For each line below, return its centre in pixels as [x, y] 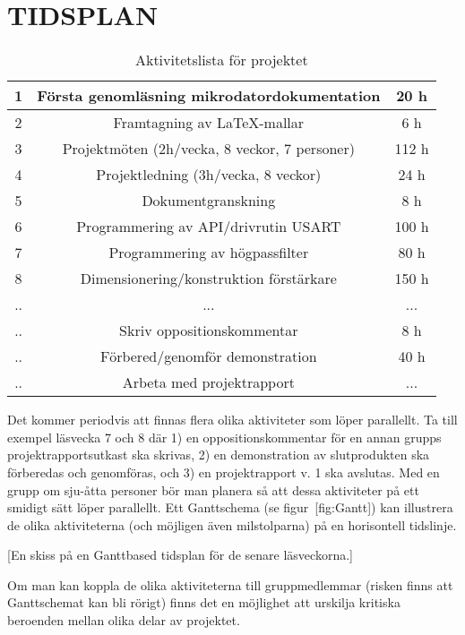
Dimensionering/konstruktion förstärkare [208, 279]
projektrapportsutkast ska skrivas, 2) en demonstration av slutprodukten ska [219, 455]
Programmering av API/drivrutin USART [209, 227]
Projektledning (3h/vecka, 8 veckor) [209, 175]
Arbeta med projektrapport [208, 382]
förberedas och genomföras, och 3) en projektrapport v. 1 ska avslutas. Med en [224, 472]
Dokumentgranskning [209, 201]
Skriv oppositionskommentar [209, 330]
